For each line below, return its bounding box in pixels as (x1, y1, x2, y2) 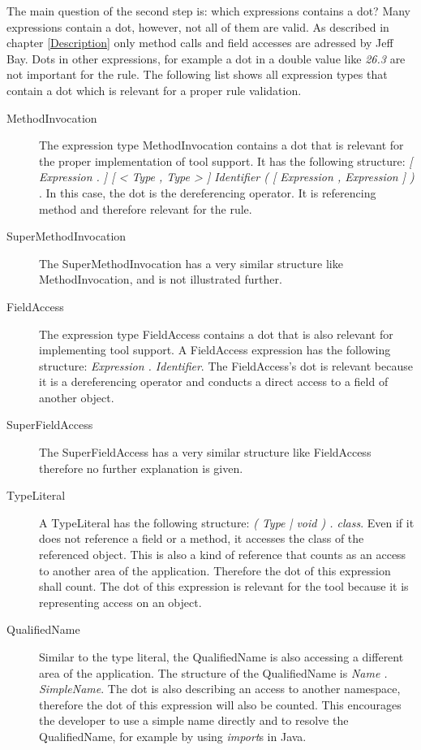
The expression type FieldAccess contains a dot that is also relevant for (39, 325, 393, 342)
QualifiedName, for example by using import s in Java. (39, 727, 307, 744)
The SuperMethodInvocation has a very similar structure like (39, 254, 343, 271)
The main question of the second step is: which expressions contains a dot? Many (6, 2, 411, 19)
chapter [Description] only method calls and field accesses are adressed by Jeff (6, 34, 393, 51)
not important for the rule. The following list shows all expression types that (6, 66, 388, 83)
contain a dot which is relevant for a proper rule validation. (6, 81, 302, 98)
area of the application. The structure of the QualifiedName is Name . (39, 664, 388, 681)
